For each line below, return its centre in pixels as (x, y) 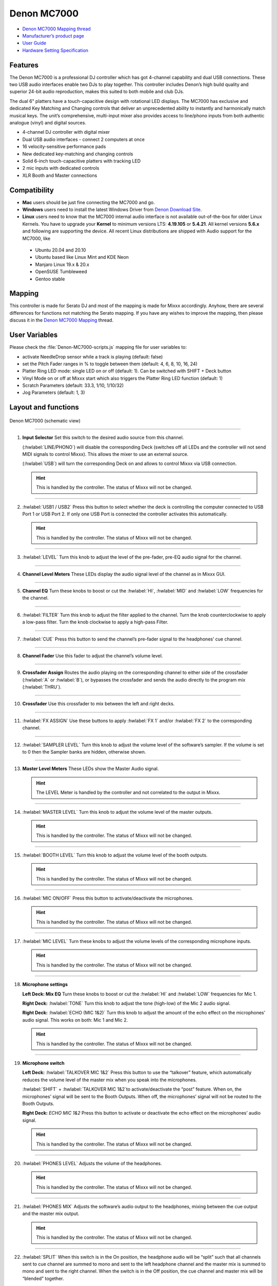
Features (24, 65)
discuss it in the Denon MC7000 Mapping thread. (62, 320)
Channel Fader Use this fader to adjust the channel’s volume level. (93, 655)
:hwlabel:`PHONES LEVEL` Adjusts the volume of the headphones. (92, 1163)
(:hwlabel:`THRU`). (42, 687)
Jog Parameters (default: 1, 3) (54, 392)
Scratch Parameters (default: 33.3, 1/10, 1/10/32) (73, 385)
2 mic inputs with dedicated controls (61, 168)
